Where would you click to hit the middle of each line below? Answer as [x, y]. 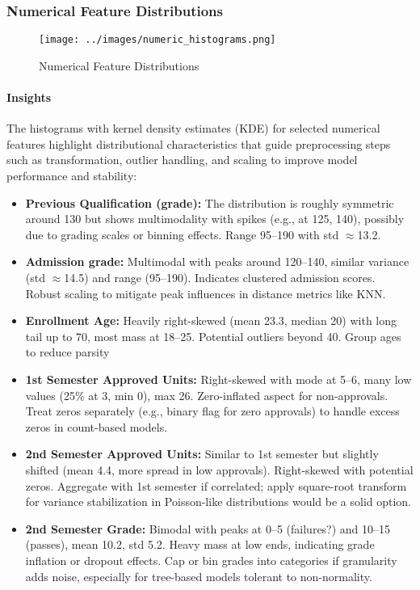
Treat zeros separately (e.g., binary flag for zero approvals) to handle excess [212, 411]
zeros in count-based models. [97, 426]
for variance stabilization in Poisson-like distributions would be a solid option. [218, 501]
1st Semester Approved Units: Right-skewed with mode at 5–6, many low [218, 379]
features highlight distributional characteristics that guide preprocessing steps [199, 143]
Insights [29, 97]
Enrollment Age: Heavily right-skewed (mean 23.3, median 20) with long [211, 320]
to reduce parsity [67, 352]
